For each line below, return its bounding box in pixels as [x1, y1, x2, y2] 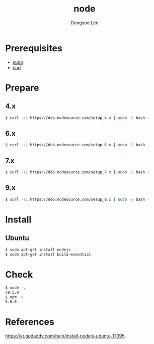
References [5, 316, 54, 327]
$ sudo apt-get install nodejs [5, 247, 71, 252]
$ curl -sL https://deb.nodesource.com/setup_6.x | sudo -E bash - [5, 143, 150, 148]
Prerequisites [5, 42, 63, 54]
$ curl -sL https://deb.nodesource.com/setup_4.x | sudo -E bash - [5, 115, 150, 121]
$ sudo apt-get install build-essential [5, 252, 92, 257]
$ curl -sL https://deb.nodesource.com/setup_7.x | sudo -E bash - [5, 170, 150, 175]
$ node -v [5, 285, 26, 290]
